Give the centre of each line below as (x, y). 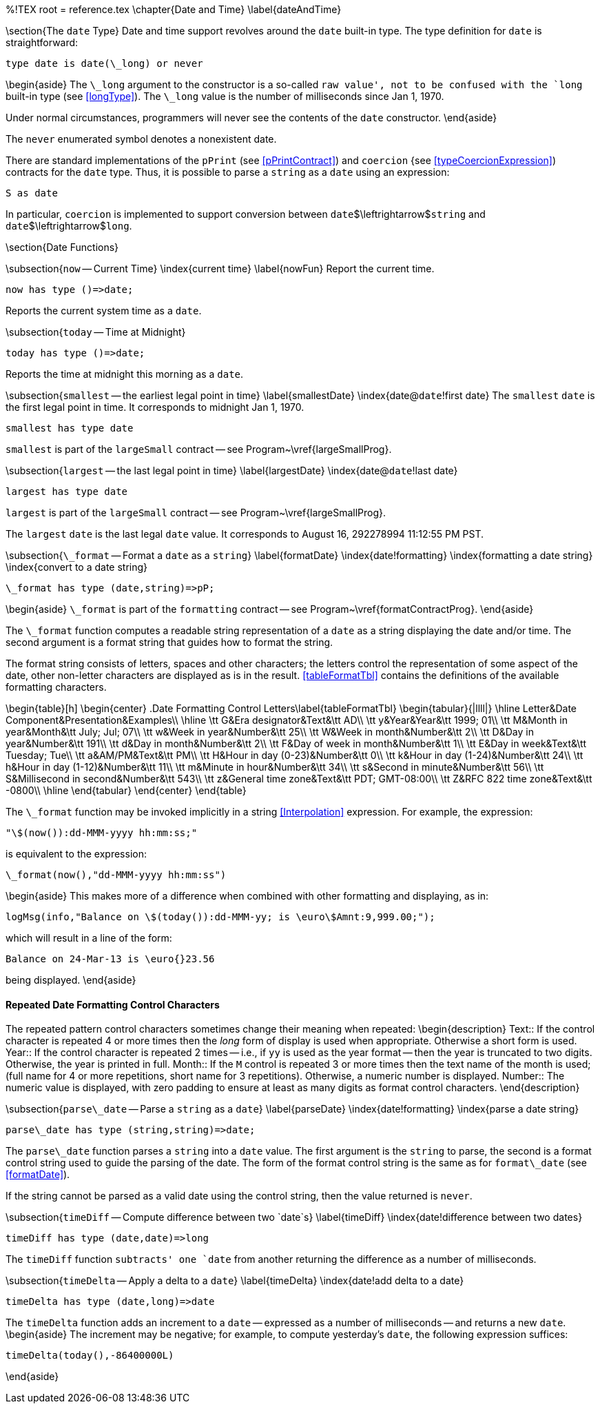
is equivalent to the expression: (76, 854)
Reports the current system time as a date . (104, 311)
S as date (32, 193)
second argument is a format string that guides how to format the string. (169, 642)
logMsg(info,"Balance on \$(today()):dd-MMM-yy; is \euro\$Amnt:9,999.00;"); (220, 917)
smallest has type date (70, 428)
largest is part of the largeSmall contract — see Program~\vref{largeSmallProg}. (196, 513)
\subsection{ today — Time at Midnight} (96, 332)
